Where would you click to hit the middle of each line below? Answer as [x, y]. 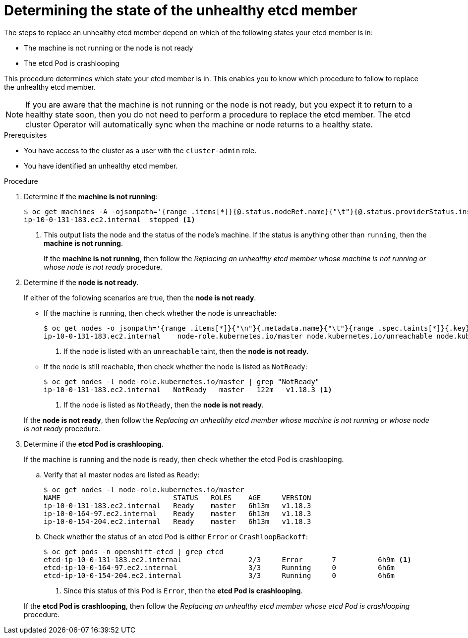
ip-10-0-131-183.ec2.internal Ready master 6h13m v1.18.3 [177, 505]
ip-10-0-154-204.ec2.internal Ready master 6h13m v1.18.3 [177, 521]
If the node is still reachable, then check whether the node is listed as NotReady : [175, 366]
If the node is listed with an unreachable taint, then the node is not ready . [186, 351]
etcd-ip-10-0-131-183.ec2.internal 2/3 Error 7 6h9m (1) [228, 559]
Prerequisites [26, 135]
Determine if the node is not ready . [81, 282]
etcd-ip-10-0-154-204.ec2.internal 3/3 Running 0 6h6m [219, 575]
